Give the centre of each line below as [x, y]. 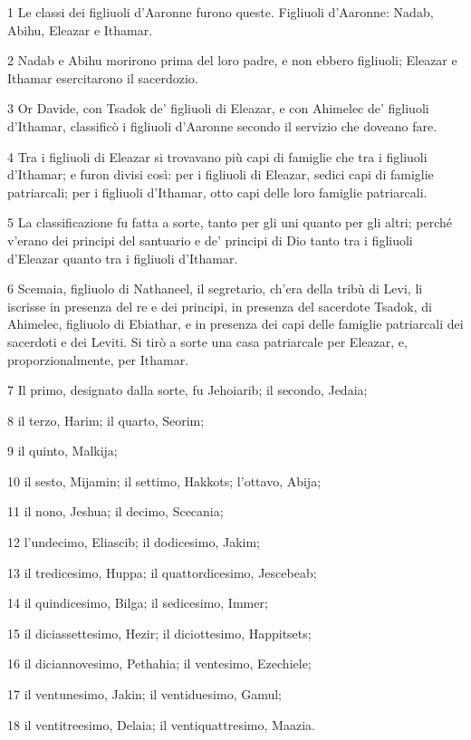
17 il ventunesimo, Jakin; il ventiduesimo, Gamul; [145, 694]
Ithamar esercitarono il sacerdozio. [103, 77]
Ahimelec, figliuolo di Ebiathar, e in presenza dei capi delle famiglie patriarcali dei [235, 324]
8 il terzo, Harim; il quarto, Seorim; [106, 420]
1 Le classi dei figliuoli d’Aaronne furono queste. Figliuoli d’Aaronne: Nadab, [221, 12]
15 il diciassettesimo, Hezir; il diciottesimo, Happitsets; [159, 633]
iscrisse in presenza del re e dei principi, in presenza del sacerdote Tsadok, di [220, 306]
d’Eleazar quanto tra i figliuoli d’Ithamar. [123, 258]
